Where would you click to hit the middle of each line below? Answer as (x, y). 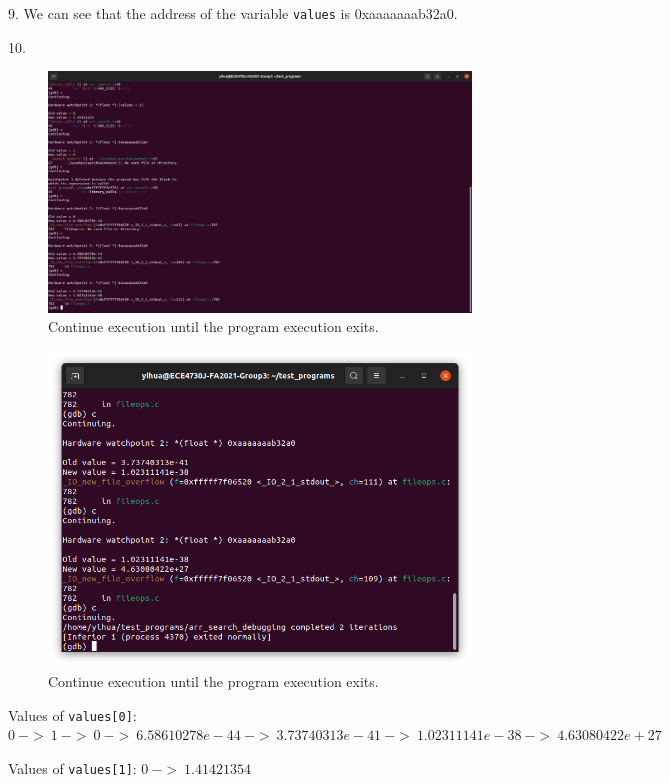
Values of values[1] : (72, 767)
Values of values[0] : (72, 714)
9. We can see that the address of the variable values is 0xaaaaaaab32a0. (233, 13)
